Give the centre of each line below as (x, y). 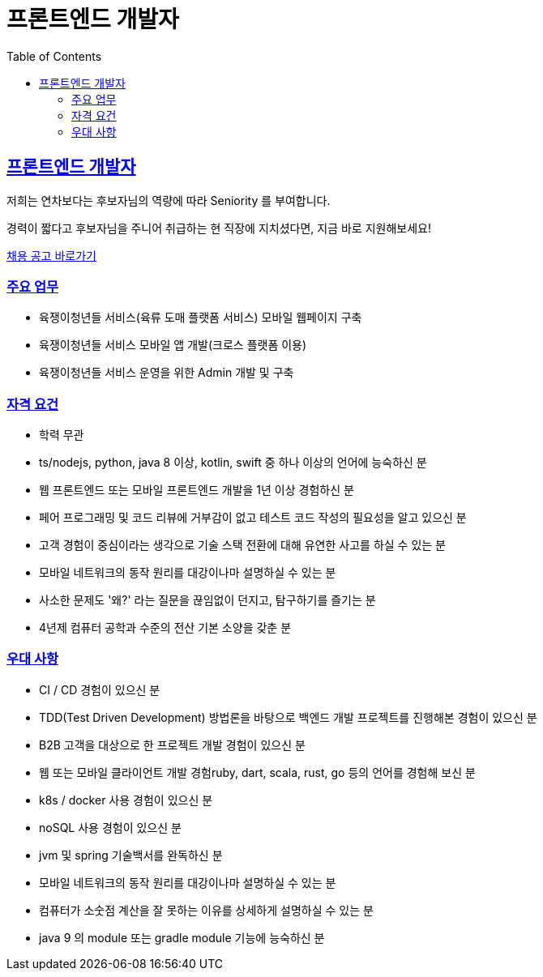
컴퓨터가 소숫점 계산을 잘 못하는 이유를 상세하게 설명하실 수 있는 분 (206, 910)
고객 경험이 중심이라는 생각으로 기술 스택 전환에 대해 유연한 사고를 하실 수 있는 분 (242, 545)
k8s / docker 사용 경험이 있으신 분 (126, 800)
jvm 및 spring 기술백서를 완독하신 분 (131, 855)
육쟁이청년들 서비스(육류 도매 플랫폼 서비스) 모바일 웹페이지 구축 (201, 318)
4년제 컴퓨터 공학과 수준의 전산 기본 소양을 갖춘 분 (165, 628)
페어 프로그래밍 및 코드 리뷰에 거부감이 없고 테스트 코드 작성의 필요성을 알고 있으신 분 (253, 518)
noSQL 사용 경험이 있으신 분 (110, 827)
